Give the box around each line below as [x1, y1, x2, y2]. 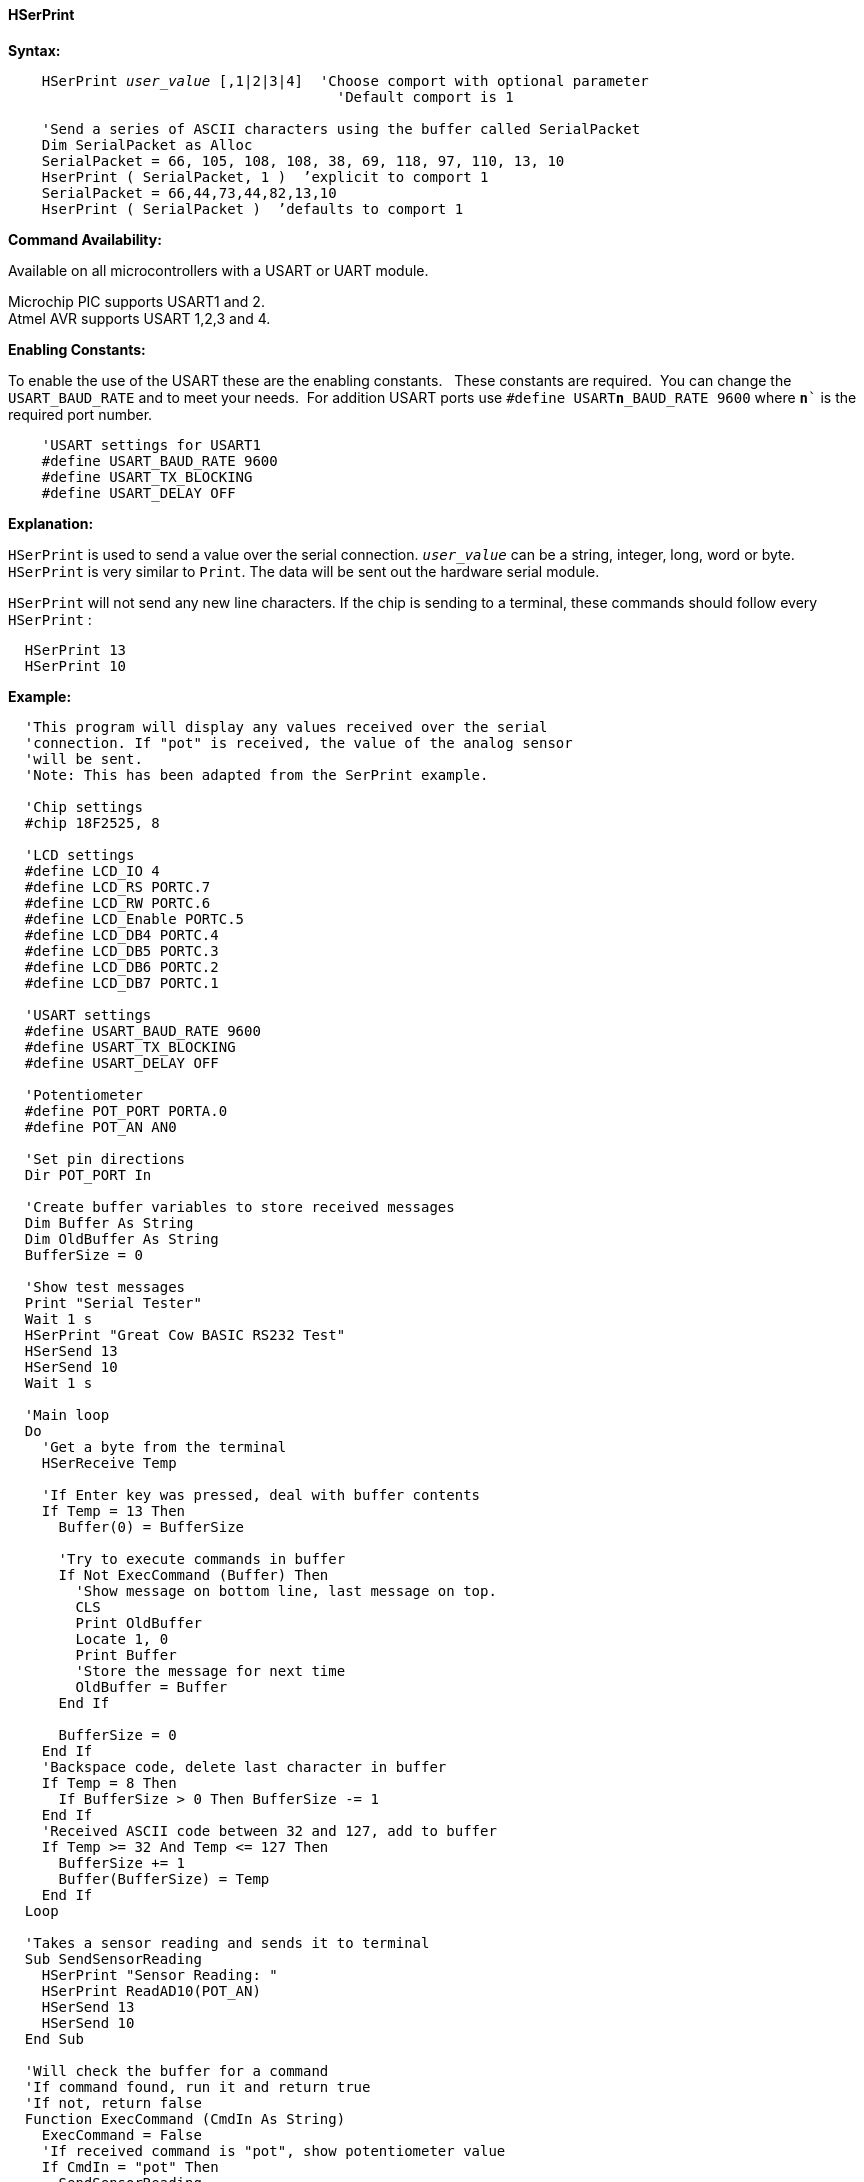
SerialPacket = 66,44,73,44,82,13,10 [41, 184, 337, 201]
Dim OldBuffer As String [24, 1230, 219, 1247]
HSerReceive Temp [41, 1454, 177, 1471]
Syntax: [8, 41, 61, 59]
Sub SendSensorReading [24, 1950, 202, 1967]
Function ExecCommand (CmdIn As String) [24, 2110, 346, 2127]
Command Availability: [8, 230, 162, 248]
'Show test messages [24, 1278, 186, 1295]
